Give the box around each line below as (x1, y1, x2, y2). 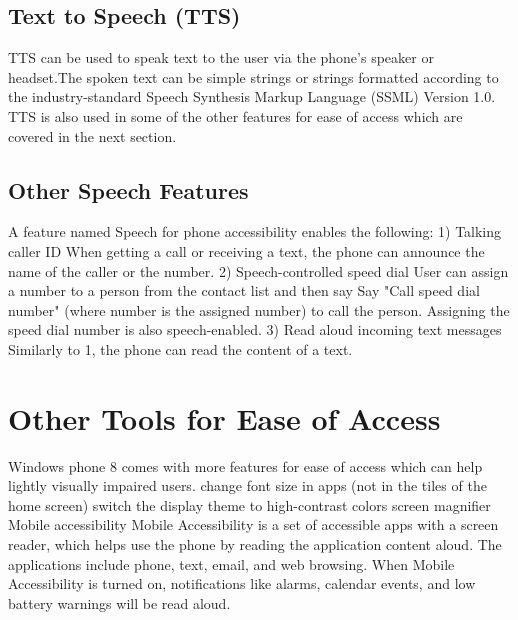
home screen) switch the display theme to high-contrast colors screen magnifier (8, 494, 491, 515)
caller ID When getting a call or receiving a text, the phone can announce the (8, 240, 485, 261)
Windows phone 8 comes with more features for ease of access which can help (8, 455, 483, 476)
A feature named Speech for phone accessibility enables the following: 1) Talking (8, 221, 502, 242)
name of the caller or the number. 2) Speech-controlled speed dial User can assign (8, 260, 509, 281)
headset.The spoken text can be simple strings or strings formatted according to (8, 66, 499, 87)
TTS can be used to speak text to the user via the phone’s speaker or (8, 47, 434, 68)
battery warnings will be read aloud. (8, 592, 231, 613)
